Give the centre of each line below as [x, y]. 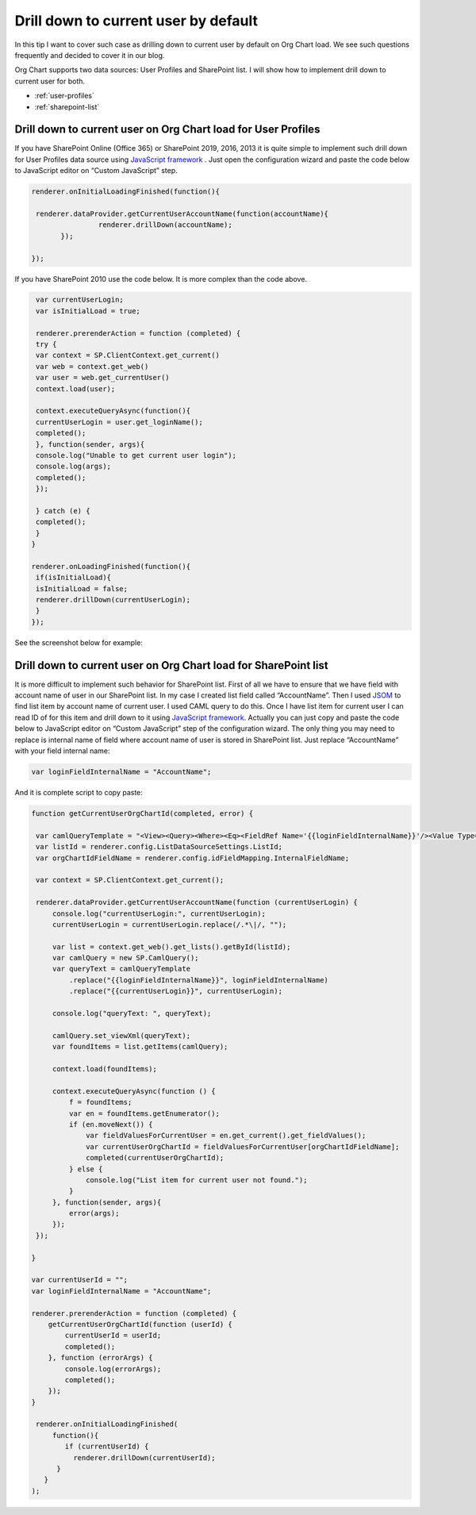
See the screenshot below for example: [79, 642]
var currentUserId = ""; [80, 1280]
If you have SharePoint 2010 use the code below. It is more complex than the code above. [161, 279]
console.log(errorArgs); [113, 1369]
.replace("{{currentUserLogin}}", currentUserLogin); [176, 991]
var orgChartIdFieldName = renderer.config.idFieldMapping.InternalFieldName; [193, 858]
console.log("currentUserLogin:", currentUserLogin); [159, 913]
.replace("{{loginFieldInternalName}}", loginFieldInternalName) [199, 980]
